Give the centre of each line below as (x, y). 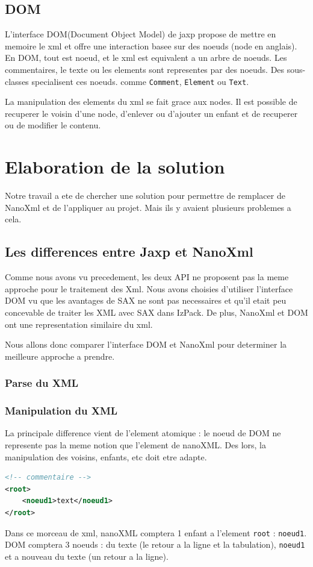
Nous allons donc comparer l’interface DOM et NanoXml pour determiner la (146, 344)
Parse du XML (42, 383)
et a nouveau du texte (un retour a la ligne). (87, 556)
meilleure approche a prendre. (60, 356)
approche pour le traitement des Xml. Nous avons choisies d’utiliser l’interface (149, 288)
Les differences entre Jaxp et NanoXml (129, 252)
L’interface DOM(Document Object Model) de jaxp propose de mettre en (141, 34)
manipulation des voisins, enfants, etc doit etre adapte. (106, 456)
